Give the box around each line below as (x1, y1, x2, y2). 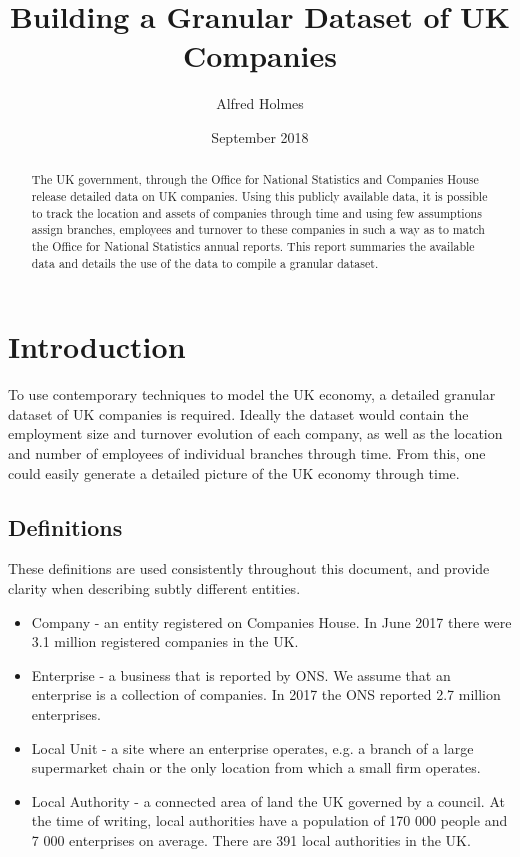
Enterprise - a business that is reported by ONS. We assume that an (31, 664, 451, 685)
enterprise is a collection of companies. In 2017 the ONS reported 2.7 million (31, 684, 501, 705)
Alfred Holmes (216, 93, 304, 114)
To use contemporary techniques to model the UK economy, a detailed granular (8, 384, 496, 405)
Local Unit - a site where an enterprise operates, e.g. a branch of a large (31, 737, 474, 758)
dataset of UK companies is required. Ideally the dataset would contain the (8, 403, 469, 424)
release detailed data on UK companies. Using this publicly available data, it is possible (31, 187, 488, 204)
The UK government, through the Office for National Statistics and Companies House (31, 171, 479, 188)
